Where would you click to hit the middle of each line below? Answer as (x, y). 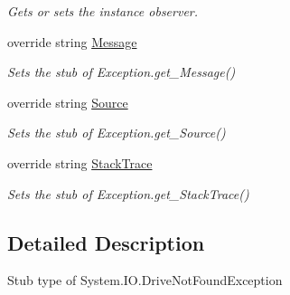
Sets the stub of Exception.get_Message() (122, 72)
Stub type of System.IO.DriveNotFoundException (145, 280)
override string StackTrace (80, 162)
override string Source (68, 102)
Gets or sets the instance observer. (103, 11)
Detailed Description (106, 242)
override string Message (72, 41)
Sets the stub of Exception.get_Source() (117, 133)
